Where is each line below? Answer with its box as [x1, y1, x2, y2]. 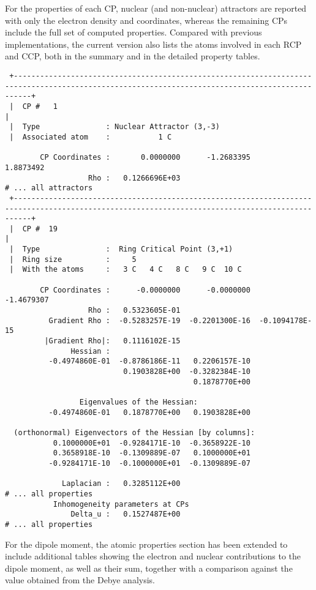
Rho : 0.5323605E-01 [88, 306, 181, 315]
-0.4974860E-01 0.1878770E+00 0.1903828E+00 [48, 408, 250, 417]
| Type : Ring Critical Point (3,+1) [9, 245, 233, 254]
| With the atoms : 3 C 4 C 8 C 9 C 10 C [9, 265, 242, 274]
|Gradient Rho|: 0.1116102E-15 [44, 337, 181, 346]
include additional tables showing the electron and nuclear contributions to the [5, 550, 301, 562]
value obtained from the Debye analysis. [5, 573, 155, 586]
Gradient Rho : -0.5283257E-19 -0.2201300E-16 [48, 316, 250, 325]
